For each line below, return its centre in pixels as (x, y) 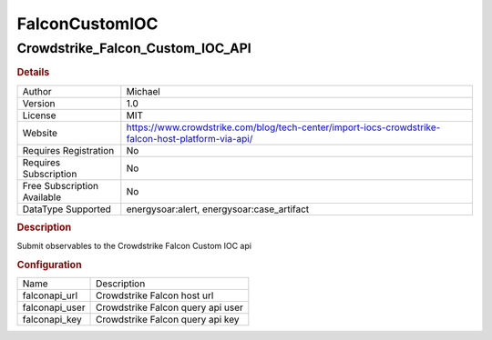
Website (40, 133)
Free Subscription (61, 185)
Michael (143, 91)
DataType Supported (67, 209)
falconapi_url (50, 295)
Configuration (49, 265)
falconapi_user (54, 307)
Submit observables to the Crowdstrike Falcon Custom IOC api (134, 246)
